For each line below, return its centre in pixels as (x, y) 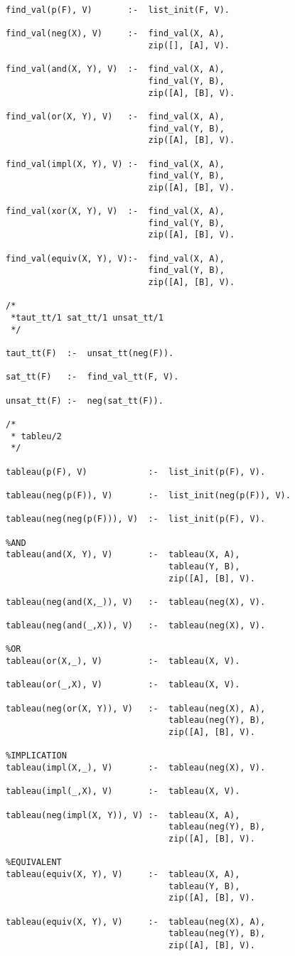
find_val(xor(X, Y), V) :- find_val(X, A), (115, 211)
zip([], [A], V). (189, 45)
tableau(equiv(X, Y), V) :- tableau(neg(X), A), (136, 922)
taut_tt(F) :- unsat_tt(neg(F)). (90, 354)
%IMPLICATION (36, 756)
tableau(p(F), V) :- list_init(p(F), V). (136, 472)
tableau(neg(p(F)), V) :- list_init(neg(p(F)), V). (148, 495)
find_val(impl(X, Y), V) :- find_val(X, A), (115, 164)
